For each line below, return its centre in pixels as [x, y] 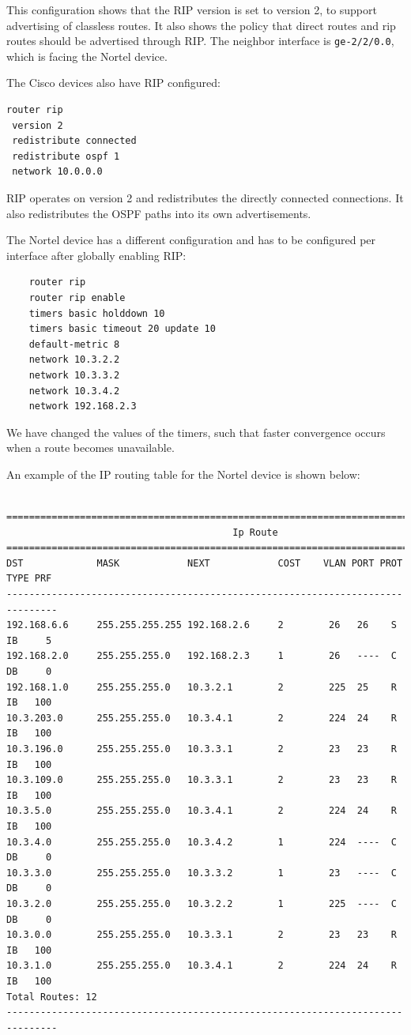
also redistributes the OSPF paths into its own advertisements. [159, 213]
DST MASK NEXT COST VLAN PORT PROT [205, 563]
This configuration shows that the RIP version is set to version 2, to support [192, 9]
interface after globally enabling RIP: [96, 255]
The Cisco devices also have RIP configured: [113, 83]
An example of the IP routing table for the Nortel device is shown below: [183, 474]
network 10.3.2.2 [74, 360]
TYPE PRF [29, 579]
